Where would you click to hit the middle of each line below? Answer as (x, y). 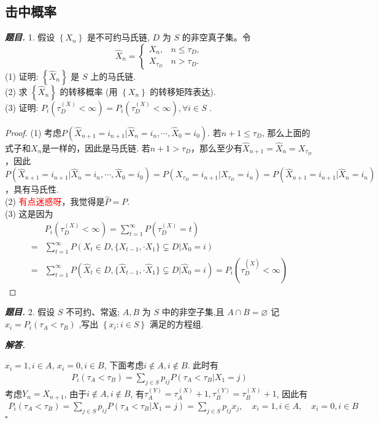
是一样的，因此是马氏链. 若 (96, 148)
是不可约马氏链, (118, 37)
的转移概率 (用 (89, 91)
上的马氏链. (113, 76)
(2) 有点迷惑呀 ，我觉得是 (55, 201)
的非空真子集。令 (216, 37)
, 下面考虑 (124, 365)
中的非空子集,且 (193, 312)
